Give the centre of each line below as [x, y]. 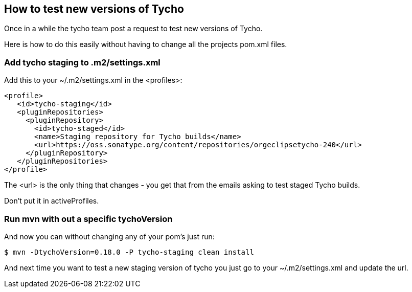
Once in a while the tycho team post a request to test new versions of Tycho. [133, 29]
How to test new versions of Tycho [94, 9]
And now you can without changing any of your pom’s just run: [109, 236]
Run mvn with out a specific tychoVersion [88, 219]
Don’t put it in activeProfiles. [52, 201]
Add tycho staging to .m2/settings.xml [82, 62]
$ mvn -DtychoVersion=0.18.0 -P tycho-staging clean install [129, 252]
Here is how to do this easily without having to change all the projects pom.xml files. [146, 44]
